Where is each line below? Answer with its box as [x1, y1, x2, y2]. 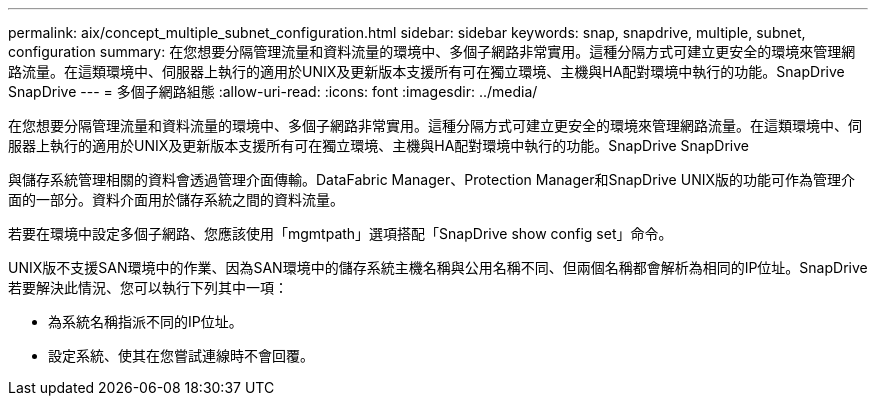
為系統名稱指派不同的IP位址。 [48, 313, 243, 330]
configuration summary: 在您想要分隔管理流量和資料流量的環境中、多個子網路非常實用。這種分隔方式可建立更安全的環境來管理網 [8, 43, 856, 60]
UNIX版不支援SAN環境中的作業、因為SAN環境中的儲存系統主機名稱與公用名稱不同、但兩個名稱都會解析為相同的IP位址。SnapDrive [8, 259, 868, 276]
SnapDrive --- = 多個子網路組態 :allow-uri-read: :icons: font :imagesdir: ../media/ [8, 83, 538, 100]
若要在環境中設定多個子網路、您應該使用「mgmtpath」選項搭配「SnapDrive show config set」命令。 [8, 225, 673, 242]
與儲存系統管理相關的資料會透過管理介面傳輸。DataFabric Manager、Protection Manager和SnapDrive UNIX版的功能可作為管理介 [8, 171, 855, 188]
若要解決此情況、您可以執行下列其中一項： [8, 279, 288, 296]
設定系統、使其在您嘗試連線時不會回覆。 [48, 347, 314, 364]
